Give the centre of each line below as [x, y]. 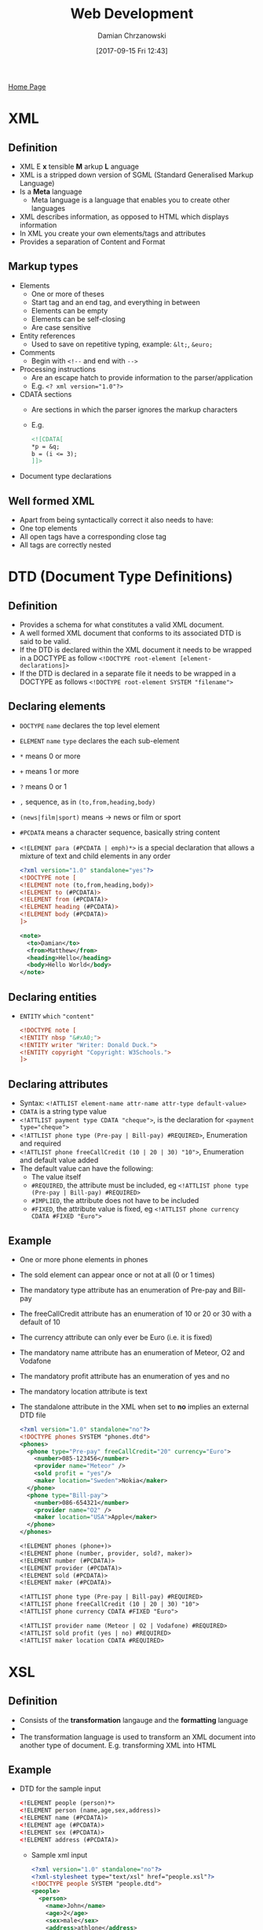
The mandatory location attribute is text [83, 1391]
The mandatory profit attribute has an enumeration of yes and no [124, 1376]
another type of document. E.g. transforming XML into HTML [118, 1745]
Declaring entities [53, 997]
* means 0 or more [50, 756]
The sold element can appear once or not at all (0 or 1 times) [117, 1274]
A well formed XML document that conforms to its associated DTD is [130, 633]
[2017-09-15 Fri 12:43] [132, 50]
